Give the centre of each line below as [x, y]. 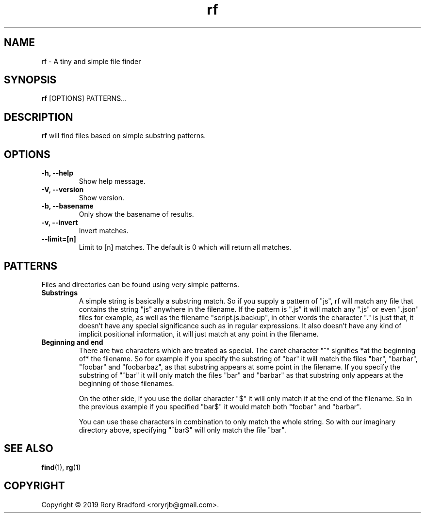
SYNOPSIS [30, 80]
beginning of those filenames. [126, 383]
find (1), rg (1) [61, 467]
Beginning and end [72, 342]
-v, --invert [60, 223]
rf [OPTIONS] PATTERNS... [84, 98]
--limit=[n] [59, 239]
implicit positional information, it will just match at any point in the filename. [199, 334]
